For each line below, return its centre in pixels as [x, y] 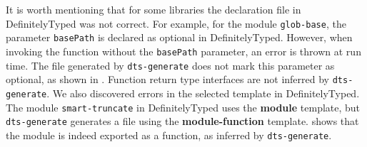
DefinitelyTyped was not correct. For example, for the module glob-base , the [176, 23]
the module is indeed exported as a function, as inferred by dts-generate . [169, 135]
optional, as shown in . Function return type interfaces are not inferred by [167, 79]
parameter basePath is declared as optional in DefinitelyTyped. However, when [179, 37]
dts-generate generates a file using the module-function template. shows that [182, 121]
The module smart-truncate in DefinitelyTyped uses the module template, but [183, 107]
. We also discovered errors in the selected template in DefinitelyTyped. [203, 93]
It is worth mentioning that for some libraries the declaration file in [154, 9]
